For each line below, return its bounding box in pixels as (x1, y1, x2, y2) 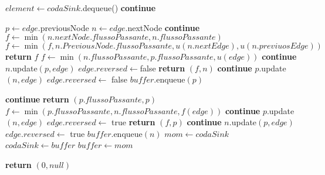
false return (140, 61, 185, 74)
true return (111, 116, 155, 128)
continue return (5, 92, 69, 105)
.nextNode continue (125, 21, 200, 33)
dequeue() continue (82, 2, 156, 13)
